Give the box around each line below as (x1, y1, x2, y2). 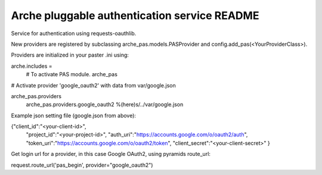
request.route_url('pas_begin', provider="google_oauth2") (11, 161, 153, 168)
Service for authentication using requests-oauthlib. (11, 30, 137, 37)
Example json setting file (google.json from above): (11, 112, 137, 119)
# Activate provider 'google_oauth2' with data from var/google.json (11, 82, 176, 89)
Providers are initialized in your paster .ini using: (11, 51, 129, 59)
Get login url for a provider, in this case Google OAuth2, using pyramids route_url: (11, 151, 211, 158)
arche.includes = (11, 62, 53, 70)
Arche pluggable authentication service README (11, 9, 259, 22)
